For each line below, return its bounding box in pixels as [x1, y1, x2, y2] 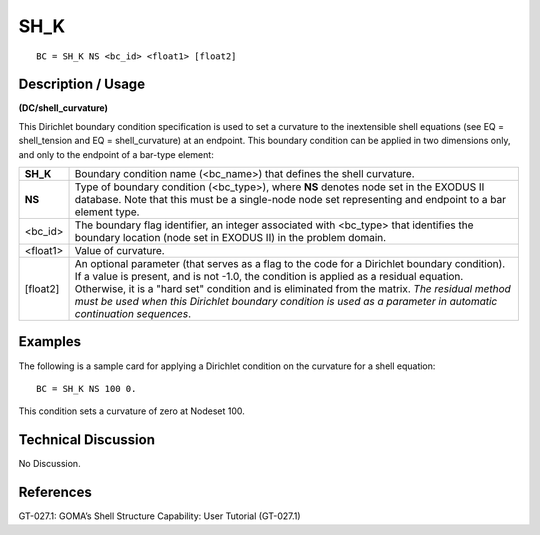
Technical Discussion [18, 431, 155, 449]
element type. [74, 205, 140, 219]
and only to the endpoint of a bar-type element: [18, 148, 214, 160]
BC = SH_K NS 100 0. [36, 383, 137, 394]
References [18, 484, 92, 501]
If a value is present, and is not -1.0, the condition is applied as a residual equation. [74, 270, 464, 284]
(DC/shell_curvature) [18, 102, 109, 114]
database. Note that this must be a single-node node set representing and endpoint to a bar [74, 193, 507, 207]
